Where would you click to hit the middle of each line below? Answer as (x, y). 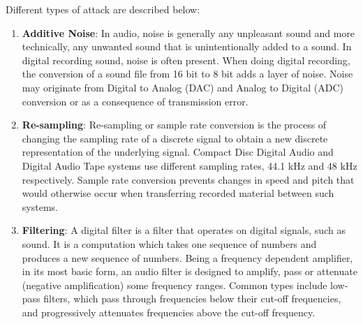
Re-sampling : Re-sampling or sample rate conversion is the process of (174, 125)
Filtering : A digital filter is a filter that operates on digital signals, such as (184, 230)
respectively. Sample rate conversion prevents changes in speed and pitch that (188, 179)
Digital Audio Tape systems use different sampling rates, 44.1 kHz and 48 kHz (190, 165)
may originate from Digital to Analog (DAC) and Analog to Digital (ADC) (183, 87)
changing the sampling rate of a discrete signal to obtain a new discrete (175, 138)
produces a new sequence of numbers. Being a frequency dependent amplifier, (187, 257)
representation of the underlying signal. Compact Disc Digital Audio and (178, 152)
